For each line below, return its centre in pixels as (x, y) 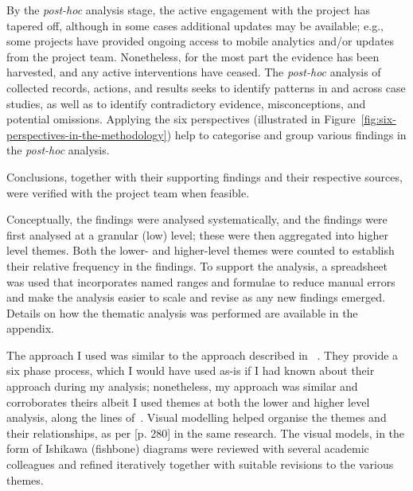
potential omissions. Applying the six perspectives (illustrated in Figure (181, 119)
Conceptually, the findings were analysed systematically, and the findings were (197, 219)
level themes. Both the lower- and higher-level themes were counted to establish (201, 250)
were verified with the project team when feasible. (128, 192)
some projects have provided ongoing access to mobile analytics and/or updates (201, 41)
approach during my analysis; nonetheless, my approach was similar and (182, 386)
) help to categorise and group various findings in (286, 134)
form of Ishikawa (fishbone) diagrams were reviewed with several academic (188, 448)
